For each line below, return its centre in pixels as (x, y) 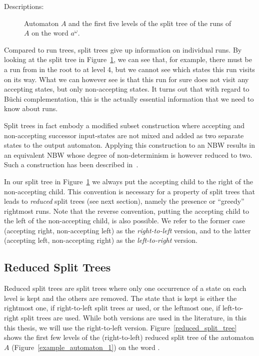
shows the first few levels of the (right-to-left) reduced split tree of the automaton (129, 337)
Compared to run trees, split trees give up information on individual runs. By (123, 49)
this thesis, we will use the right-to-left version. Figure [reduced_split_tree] (120, 327)
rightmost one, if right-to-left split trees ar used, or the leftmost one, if (112, 308)
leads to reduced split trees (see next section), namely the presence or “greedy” (124, 201)
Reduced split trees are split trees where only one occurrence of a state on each (125, 288)
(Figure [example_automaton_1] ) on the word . (86, 347)
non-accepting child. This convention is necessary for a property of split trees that (129, 191)
